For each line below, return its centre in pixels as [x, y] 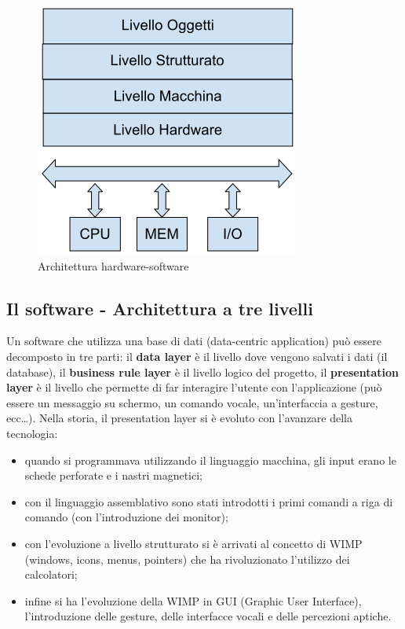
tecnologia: [32, 433]
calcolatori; [51, 574]
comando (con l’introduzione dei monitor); [126, 517]
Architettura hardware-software [113, 265]
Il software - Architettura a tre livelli [160, 308]
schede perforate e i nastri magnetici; [113, 475]
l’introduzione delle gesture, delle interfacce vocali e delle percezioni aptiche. [208, 616]
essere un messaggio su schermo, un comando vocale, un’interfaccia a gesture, [192, 402]
